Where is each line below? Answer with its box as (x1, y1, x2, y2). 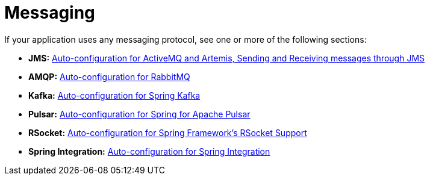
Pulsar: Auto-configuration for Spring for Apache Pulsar (28, 108, 251, 119)
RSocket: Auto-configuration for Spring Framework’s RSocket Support (28, 127, 307, 138)
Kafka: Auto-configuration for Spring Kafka (28, 90, 201, 101)
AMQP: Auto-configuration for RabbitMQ (28, 71, 190, 82)
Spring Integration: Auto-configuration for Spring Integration (28, 146, 270, 157)
